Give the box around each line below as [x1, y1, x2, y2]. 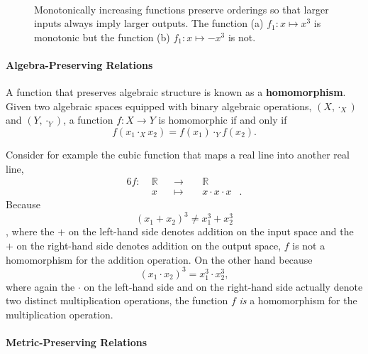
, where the [6, 224, 55, 239]
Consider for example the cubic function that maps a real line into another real [6, 146, 350, 161]
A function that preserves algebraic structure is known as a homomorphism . [6, 85, 346, 100]
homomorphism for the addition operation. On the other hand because [6, 252, 313, 267]
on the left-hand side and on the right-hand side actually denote [84, 279, 363, 294]
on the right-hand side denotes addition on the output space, [16, 238, 281, 253]
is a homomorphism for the [239, 293, 357, 308]
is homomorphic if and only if [158, 112, 287, 127]
